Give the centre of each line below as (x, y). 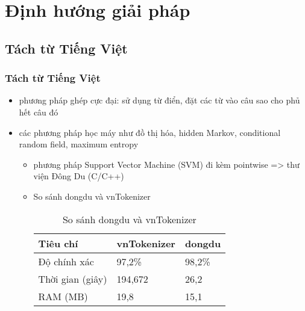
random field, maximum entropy (79, 144)
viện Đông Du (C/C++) (79, 176)
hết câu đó (39, 112)
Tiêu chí (58, 243)
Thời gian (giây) (73, 279)
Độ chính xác (66, 261)
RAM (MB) (63, 296)
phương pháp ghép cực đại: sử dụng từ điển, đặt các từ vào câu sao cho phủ (159, 100)
